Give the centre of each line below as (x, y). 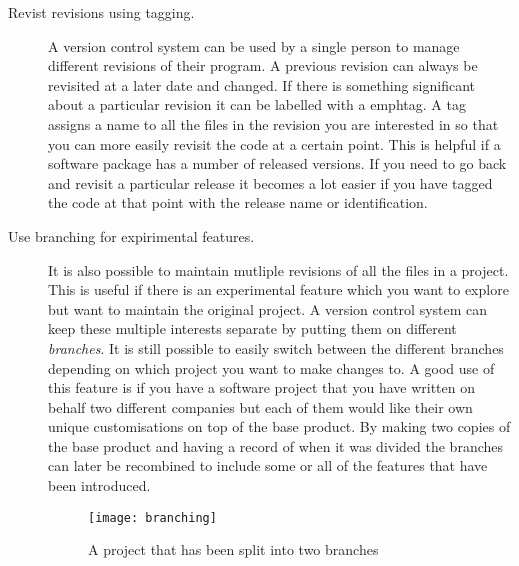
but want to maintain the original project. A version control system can (268, 308)
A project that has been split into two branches (233, 549)
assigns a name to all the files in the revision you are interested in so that (273, 123)
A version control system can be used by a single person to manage (254, 45)
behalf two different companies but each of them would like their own (260, 406)
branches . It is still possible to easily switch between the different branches (276, 347)
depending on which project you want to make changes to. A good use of (271, 367)
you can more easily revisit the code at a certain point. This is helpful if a (274, 143)
